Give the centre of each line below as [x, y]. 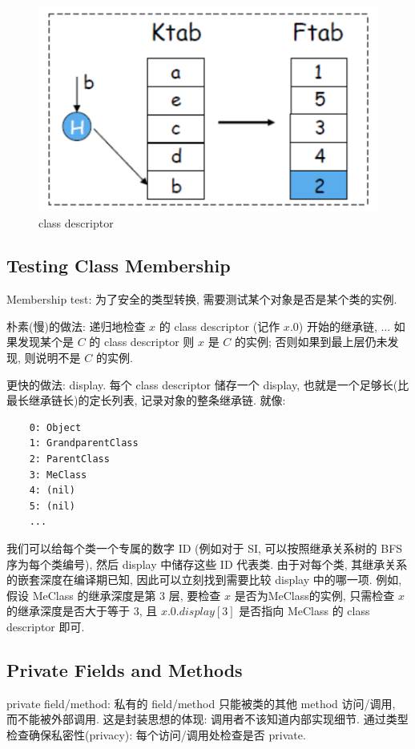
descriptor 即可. [46, 626]
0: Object [55, 427]
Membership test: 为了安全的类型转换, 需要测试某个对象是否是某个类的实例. [202, 299]
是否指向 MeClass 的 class [304, 611]
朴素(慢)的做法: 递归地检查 [76, 326]
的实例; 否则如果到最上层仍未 [311, 342]
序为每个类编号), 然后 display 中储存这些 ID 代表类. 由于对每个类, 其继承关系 [207, 564]
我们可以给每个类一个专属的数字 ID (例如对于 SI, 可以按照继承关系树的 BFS [205, 548]
